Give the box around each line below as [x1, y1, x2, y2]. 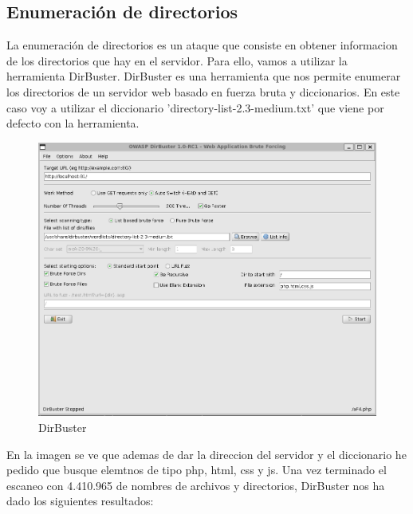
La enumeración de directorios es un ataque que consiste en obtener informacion [6, 37, 398, 53]
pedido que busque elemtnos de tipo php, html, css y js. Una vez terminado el [6, 461, 387, 478]
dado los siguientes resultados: [6, 492, 154, 509]
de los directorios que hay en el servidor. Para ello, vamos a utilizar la [6, 52, 348, 69]
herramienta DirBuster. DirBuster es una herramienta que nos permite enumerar [6, 68, 401, 84]
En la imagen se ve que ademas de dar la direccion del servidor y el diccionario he [6, 445, 407, 462]
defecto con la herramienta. [6, 115, 140, 131]
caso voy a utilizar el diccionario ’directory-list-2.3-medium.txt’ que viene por [6, 99, 384, 116]
